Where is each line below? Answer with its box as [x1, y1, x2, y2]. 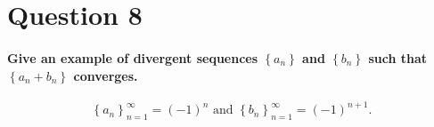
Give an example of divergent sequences [7, 48, 258, 67]
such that [368, 48, 428, 67]
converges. [73, 66, 138, 84]
